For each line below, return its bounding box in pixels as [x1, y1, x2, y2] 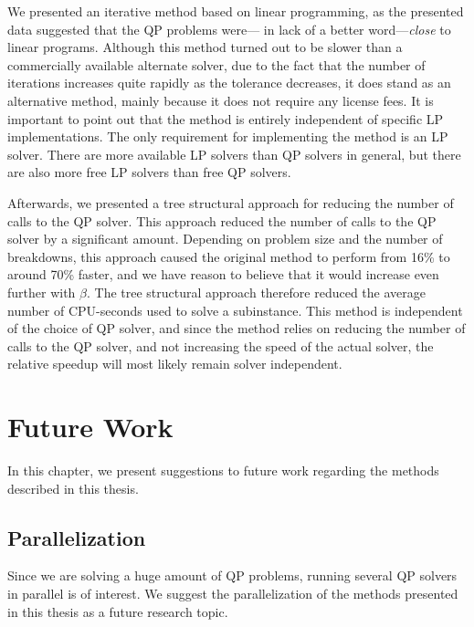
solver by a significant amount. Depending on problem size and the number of [7, 229, 443, 248]
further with [7, 282, 76, 301]
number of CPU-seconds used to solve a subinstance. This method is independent [7, 300, 463, 319]
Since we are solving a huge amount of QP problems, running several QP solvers [7, 566, 458, 585]
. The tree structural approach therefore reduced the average [86, 282, 426, 301]
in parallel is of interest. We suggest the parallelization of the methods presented [7, 583, 458, 602]
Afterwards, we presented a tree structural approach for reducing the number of [7, 193, 454, 212]
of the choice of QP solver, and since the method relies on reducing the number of [7, 319, 466, 338]
